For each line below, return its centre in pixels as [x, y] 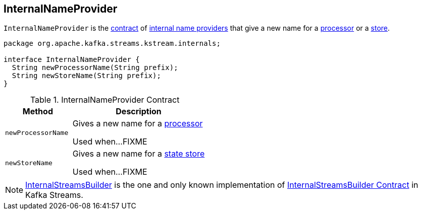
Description [139, 112]
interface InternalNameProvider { [72, 60]
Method [38, 112]
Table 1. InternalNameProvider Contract [105, 100]
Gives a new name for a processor [138, 124]
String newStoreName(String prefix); [86, 76]
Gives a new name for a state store [139, 154]
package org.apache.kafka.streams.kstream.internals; [112, 44]
